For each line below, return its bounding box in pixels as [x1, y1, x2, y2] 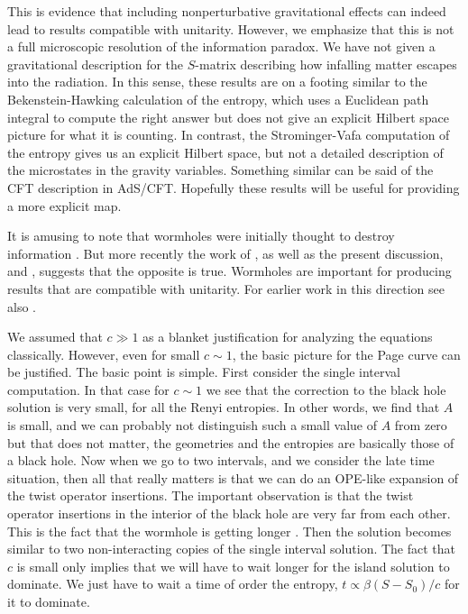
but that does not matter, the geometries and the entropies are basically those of [7, 433, 454, 452]
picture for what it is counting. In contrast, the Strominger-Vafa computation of [7, 125, 450, 144]
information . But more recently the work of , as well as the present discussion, [7, 243, 444, 262]
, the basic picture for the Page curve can [232, 344, 461, 363]
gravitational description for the [7, 54, 184, 73]
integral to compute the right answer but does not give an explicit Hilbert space [7, 107, 449, 126]
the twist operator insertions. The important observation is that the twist [7, 486, 414, 505]
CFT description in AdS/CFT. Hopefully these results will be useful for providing [7, 178, 460, 197]
